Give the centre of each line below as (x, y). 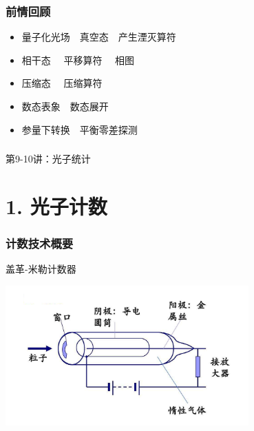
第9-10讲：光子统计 (48, 159)
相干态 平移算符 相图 (78, 60)
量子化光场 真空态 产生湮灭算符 (99, 37)
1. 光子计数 (56, 206)
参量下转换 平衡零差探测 (80, 129)
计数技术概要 (40, 243)
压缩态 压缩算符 (62, 83)
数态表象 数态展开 (65, 106)
